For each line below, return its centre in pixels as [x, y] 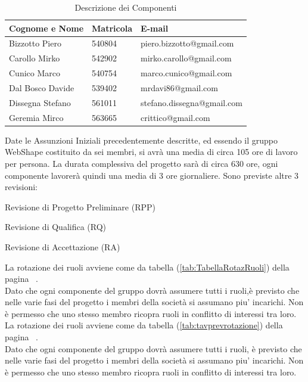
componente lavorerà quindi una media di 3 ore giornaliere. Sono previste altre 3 [152, 175]
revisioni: [21, 187]
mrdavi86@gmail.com [179, 87]
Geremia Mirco [36, 117]
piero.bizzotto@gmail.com [187, 43]
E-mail [155, 28]
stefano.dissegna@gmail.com [192, 102]
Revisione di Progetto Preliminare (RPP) [80, 206]
